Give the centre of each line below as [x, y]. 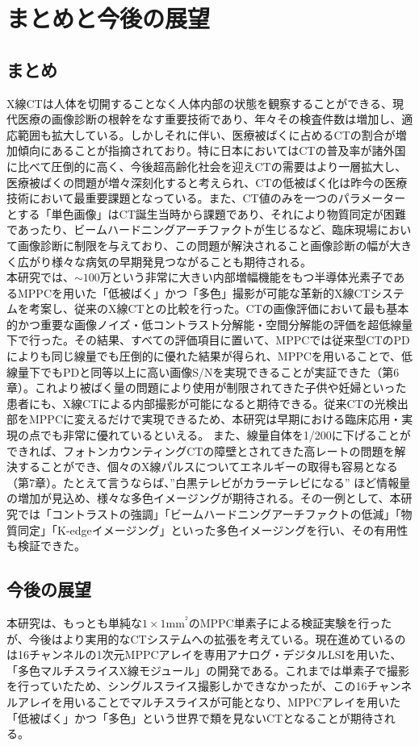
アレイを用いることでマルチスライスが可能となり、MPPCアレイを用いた [209, 701]
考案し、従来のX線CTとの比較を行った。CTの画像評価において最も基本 [219, 308]
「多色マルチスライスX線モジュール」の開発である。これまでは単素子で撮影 [208, 670]
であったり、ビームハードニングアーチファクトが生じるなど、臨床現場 [192, 229]
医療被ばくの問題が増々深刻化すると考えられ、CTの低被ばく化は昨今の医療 [207, 182]
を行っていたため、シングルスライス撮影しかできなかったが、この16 [187, 686]
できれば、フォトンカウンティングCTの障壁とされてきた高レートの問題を [201, 450]
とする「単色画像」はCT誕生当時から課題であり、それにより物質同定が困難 [206, 213]
